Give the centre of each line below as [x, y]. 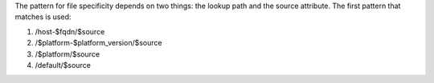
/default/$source [63, 65]
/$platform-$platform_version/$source [98, 43]
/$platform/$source [68, 54]
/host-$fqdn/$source [70, 31]
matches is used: [43, 17]
